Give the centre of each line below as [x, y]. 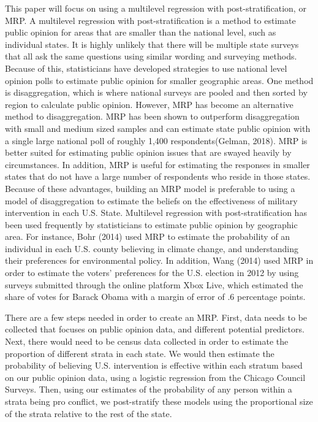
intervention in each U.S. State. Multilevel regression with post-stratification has [156, 213]
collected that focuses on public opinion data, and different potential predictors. [155, 329]
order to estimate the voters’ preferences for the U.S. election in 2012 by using [152, 273]
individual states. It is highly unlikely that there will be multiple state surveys [152, 44]
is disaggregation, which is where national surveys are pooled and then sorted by [156, 92]
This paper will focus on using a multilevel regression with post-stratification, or [156, 8]
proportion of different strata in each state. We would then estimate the [140, 353]
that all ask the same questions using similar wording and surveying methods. [151, 56]
